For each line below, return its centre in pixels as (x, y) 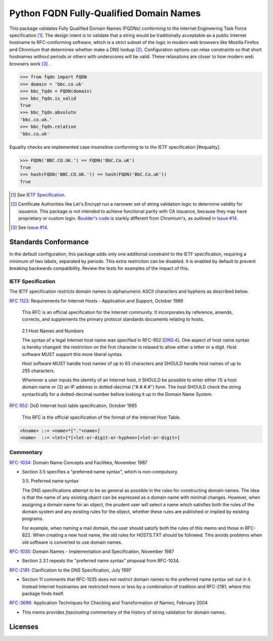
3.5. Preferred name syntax (50, 481)
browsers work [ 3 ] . (30, 64)
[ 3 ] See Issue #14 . (30, 227)
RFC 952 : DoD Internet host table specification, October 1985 (73, 406)
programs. (33, 518)
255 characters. (38, 371)
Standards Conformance (49, 242)
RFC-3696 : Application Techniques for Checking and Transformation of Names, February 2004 (109, 603)
